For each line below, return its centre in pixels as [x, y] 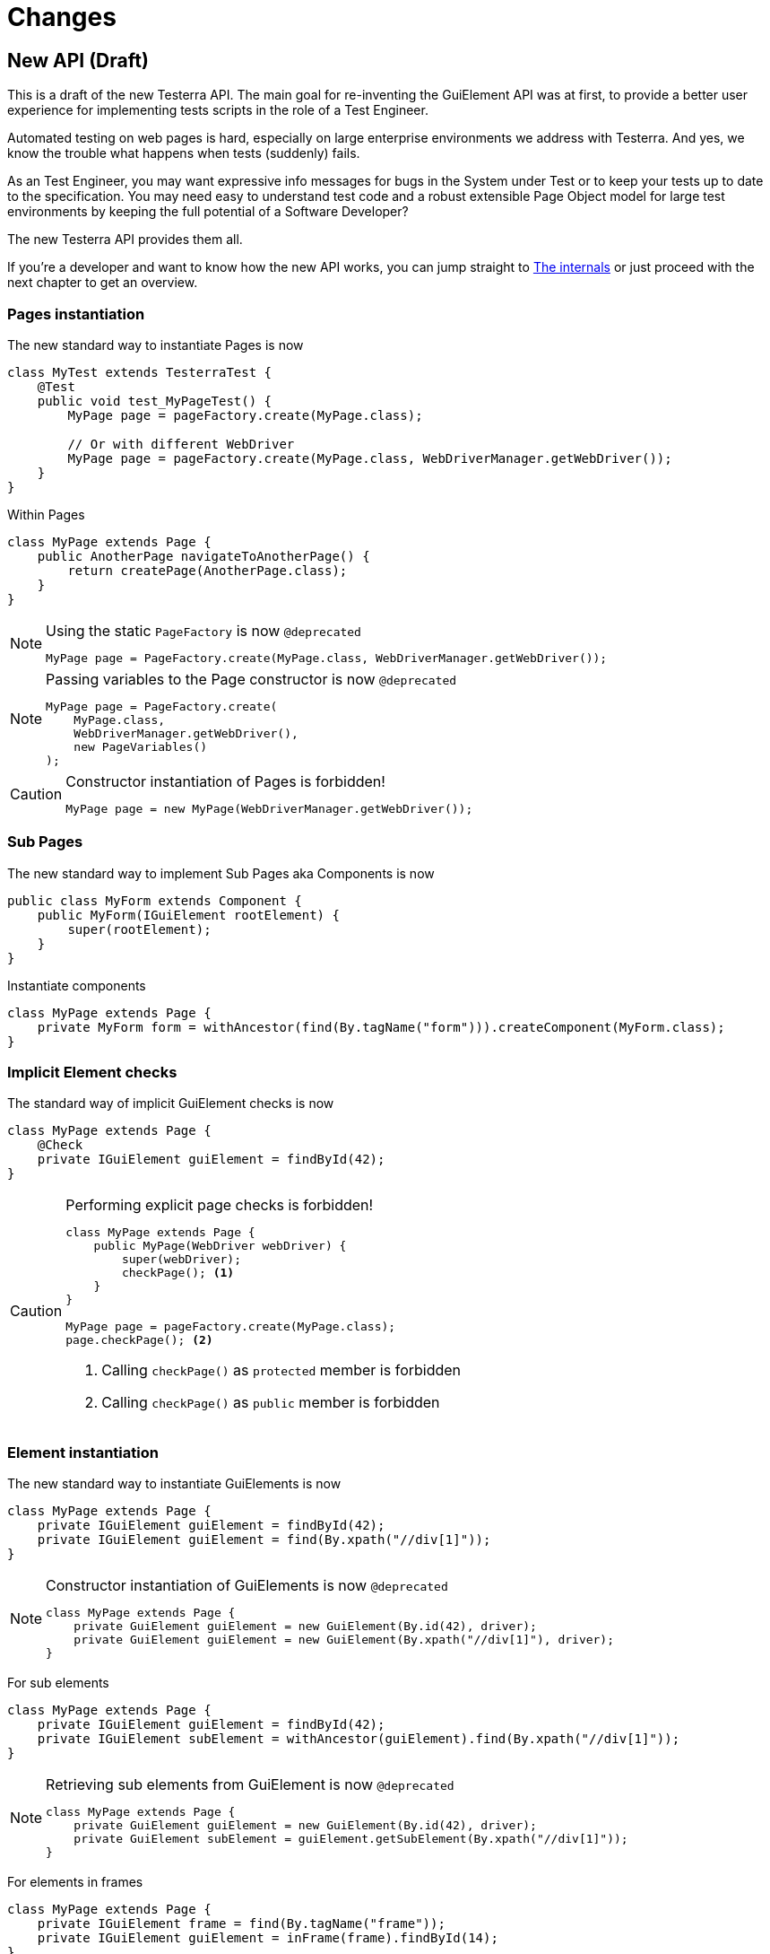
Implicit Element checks [92, 1073]
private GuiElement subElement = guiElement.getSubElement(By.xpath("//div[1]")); [351, 1839]
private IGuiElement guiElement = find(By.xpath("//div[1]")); [264, 1540]
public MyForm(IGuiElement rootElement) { [188, 915]
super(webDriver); [181, 1260]
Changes [62, 17]
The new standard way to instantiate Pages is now [156, 345]
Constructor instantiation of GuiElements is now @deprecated [247, 1586]
